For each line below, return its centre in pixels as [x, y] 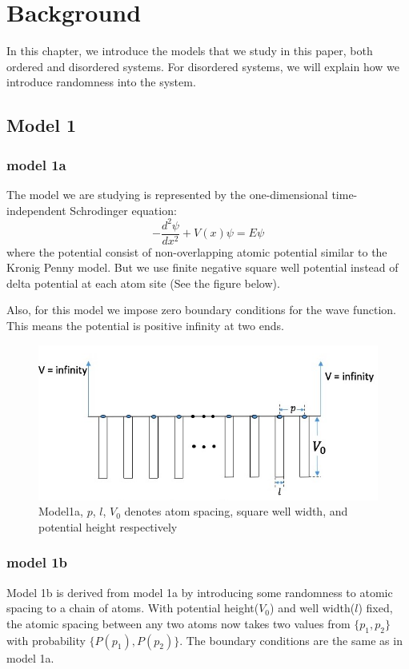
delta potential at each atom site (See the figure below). [143, 283]
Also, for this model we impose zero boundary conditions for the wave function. [201, 310]
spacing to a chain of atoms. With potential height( [133, 608]
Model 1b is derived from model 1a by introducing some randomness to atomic [200, 592]
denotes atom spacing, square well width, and [236, 511]
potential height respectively [108, 526]
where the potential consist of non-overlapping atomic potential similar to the [197, 251]
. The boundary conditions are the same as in [291, 640]
